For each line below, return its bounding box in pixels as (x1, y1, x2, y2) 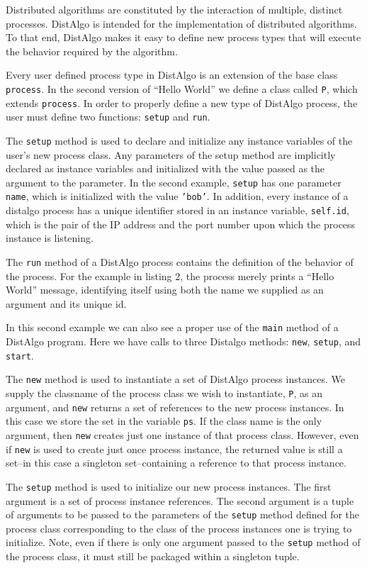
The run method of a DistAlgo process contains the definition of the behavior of (6, 254, 354, 269)
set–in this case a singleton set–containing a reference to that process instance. (6, 455, 346, 470)
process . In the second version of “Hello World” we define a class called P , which (6, 81, 358, 96)
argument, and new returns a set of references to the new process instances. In (6, 399, 344, 414)
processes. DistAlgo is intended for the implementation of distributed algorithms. (6, 16, 357, 30)
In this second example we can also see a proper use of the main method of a (6, 320, 339, 335)
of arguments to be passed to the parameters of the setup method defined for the (6, 507, 360, 522)
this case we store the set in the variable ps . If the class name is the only (6, 413, 322, 428)
